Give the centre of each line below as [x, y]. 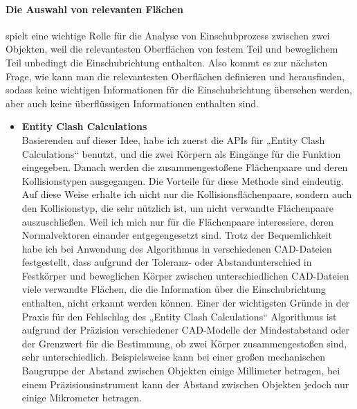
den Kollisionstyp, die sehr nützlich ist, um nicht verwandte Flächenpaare [177, 207]
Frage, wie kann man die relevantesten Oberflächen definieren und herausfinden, [175, 76]
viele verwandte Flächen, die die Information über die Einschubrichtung [174, 289]
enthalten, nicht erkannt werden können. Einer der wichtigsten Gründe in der [186, 303]
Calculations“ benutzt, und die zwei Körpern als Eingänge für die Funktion [181, 153]
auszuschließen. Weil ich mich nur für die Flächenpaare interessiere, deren [178, 221]
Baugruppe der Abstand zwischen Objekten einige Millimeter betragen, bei [181, 371]
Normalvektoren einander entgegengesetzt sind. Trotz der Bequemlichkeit [177, 235]
